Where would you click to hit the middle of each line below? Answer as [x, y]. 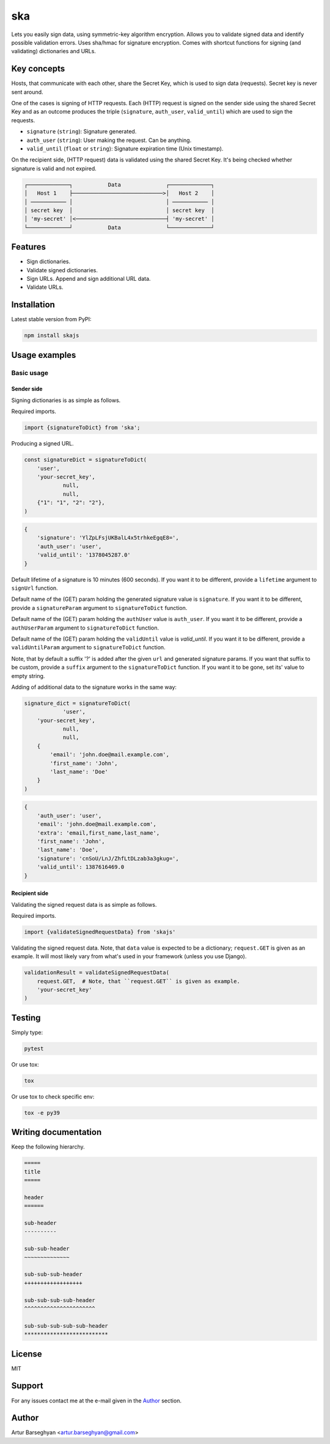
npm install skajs [52, 336]
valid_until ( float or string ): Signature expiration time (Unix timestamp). [125, 148]
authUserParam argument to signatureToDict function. [85, 628]
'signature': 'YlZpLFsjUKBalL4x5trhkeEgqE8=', [108, 538]
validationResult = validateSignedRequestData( [97, 973]
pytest [34, 1048]
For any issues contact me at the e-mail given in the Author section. [96, 1401]
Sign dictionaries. [49, 262]
